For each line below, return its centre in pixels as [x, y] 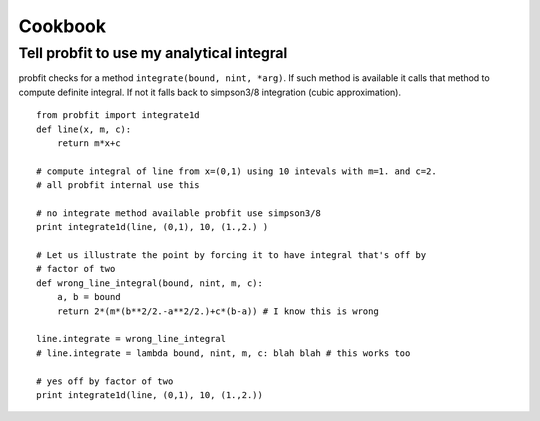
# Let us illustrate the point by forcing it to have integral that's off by [231, 255]
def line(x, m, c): [84, 129]
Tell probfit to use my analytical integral [153, 53]
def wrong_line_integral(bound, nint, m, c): [150, 283]
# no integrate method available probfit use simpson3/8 [179, 213]
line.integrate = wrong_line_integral [131, 339]
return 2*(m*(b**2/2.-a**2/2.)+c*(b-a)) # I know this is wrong [217, 311]
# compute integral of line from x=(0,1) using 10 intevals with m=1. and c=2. [236, 171]
